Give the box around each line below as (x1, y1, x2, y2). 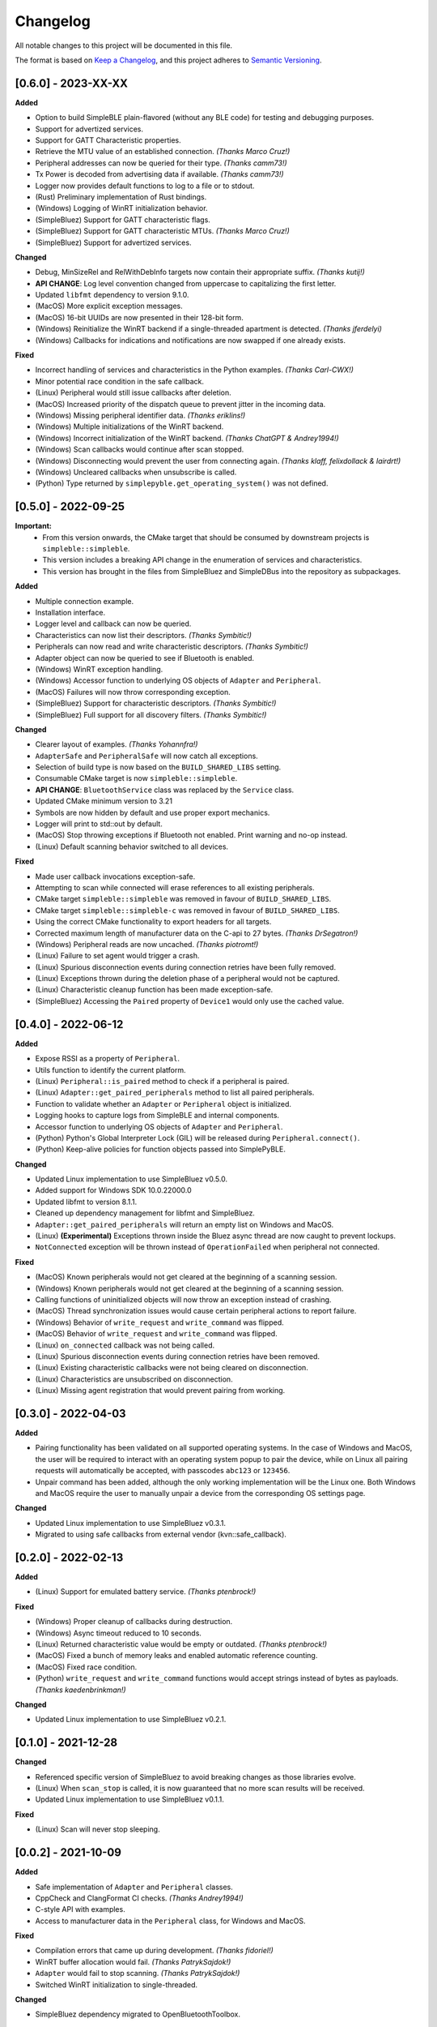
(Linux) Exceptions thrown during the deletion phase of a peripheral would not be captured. (35, 974, 340, 984)
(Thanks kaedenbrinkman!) (35, 1685, 126, 1695)
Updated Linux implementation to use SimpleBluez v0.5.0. (35, 1174, 228, 1184)
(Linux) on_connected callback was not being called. (35, 1340, 215, 1350)
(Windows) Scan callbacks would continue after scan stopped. (35, 444, 244, 454)
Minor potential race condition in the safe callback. (35, 376, 205, 386)
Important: (15, 521, 52, 531)
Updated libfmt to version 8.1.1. (35, 1197, 138, 1206)
